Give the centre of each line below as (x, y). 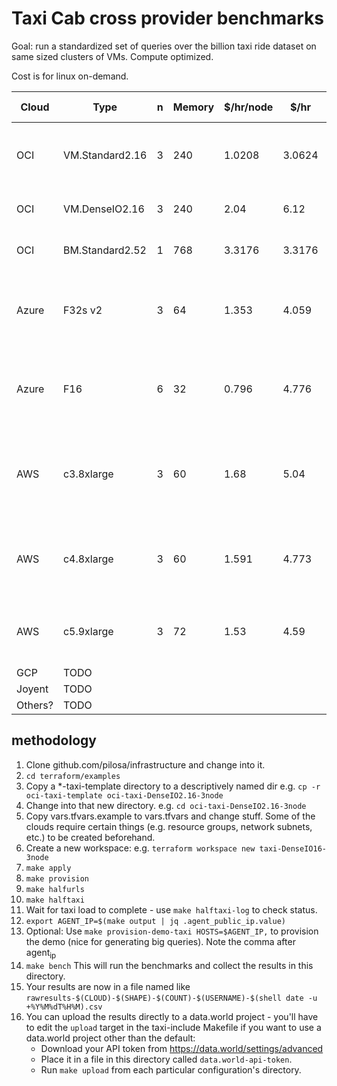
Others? (35, 705)
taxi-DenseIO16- (293, 848)
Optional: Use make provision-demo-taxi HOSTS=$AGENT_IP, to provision (172, 931)
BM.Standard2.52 (104, 250)
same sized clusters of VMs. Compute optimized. (112, 56)
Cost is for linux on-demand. (70, 76)
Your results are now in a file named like (108, 986)
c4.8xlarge (88, 559)
